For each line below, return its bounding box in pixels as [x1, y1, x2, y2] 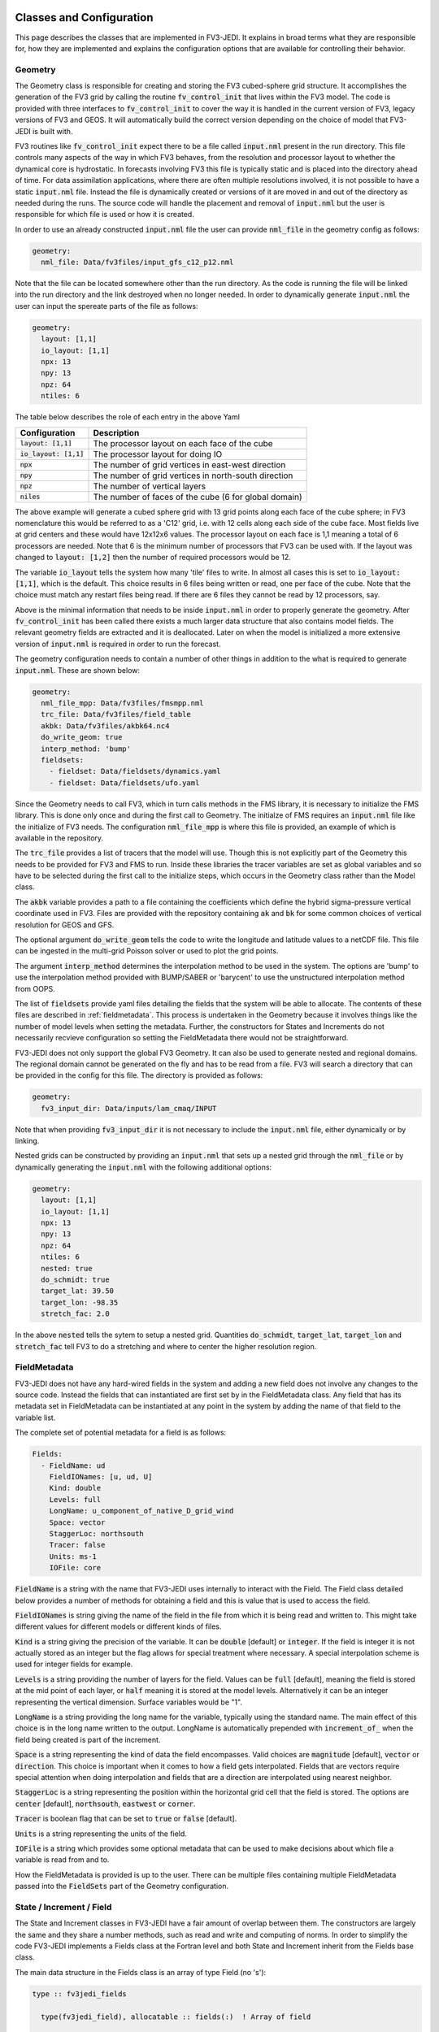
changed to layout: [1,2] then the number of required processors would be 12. [15, 553, 292, 562]
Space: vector [49, 1517, 106, 1527]
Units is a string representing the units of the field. [15, 1829, 187, 1839]
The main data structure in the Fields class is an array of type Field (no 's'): [15, 1967, 267, 1977]
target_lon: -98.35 [41, 1297, 119, 1307]
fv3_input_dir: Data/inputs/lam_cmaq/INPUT [41, 1104, 217, 1113]
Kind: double [49, 1483, 102, 1493]
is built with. [33, 126, 73, 136]
